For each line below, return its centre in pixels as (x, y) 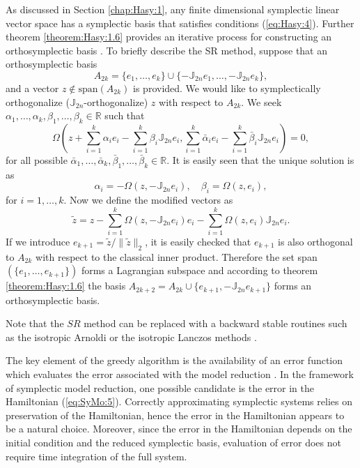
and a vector (32, 88)
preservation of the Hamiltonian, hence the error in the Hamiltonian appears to (175, 415)
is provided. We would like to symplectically (227, 88)
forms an (293, 286)
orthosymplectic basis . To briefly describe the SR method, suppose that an (167, 50)
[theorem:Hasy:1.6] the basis (66, 286)
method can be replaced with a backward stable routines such (216, 323)
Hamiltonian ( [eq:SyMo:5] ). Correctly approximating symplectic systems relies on (179, 401)
